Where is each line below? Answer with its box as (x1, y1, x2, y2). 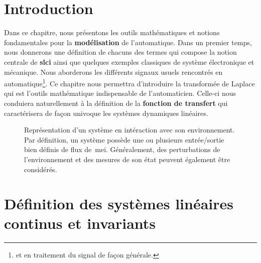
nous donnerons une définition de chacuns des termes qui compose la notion (4, 47, 237, 57)
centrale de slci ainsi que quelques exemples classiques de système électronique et (4, 56, 254, 67)
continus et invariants (4, 213, 156, 233)
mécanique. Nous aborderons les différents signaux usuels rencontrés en (4, 66, 223, 77)
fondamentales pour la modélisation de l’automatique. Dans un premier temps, (4, 37, 252, 47)
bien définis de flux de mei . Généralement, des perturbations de (24, 144, 220, 155)
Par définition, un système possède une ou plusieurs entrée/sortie (24, 134, 224, 145)
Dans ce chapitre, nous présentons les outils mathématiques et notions (4, 27, 220, 38)
